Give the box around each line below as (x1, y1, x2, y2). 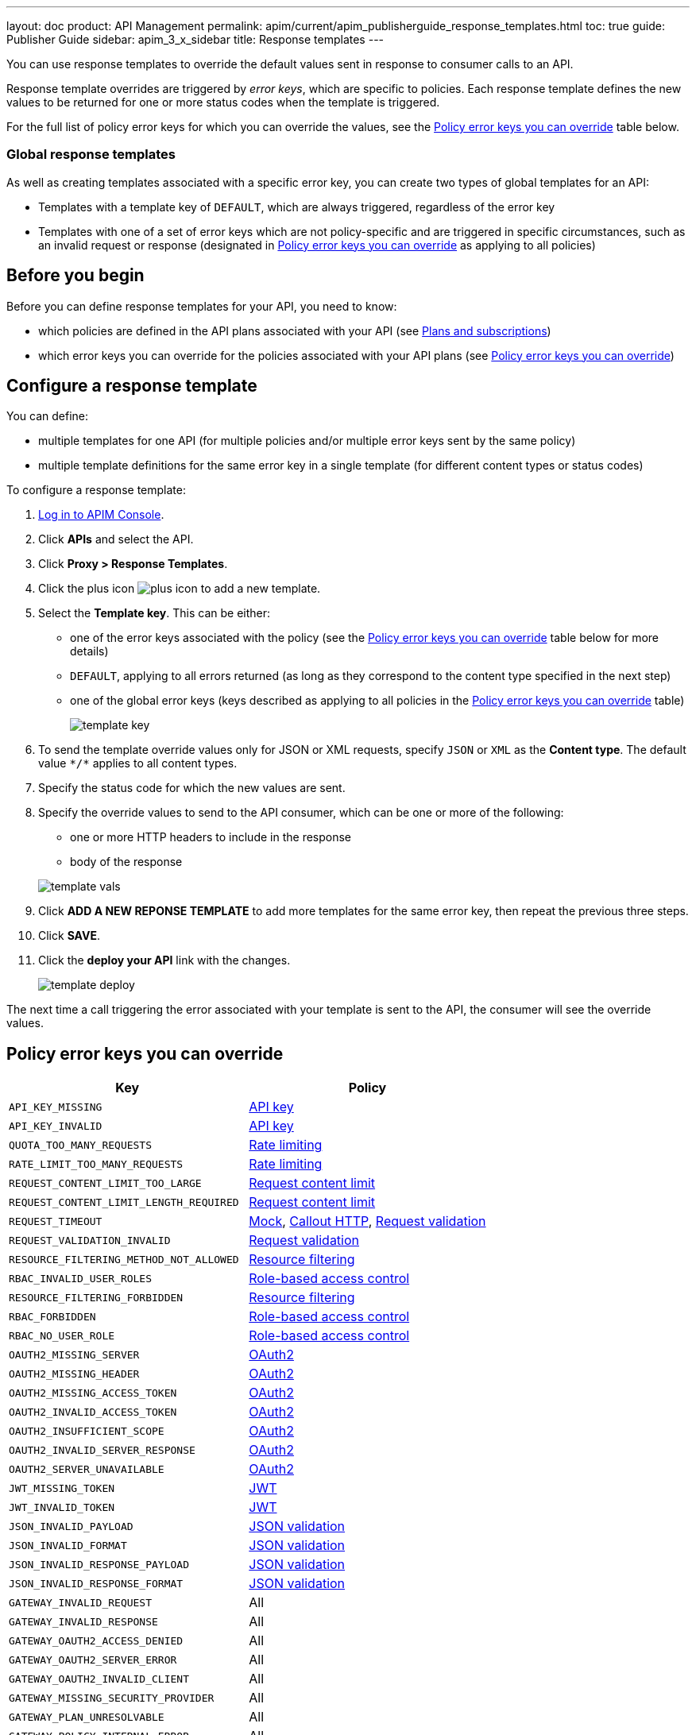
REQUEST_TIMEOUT (9, 1215, 102, 1227)
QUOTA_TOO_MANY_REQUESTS (9, 1138, 153, 1151)
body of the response (70, 855, 183, 869)
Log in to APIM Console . (38, 508, 164, 522)
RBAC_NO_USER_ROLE (9, 1329, 115, 1342)
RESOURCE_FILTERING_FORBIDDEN (9, 1291, 184, 1304)
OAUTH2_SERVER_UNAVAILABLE (9, 1463, 164, 1475)
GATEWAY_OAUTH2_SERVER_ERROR (9, 1653, 177, 1666)
